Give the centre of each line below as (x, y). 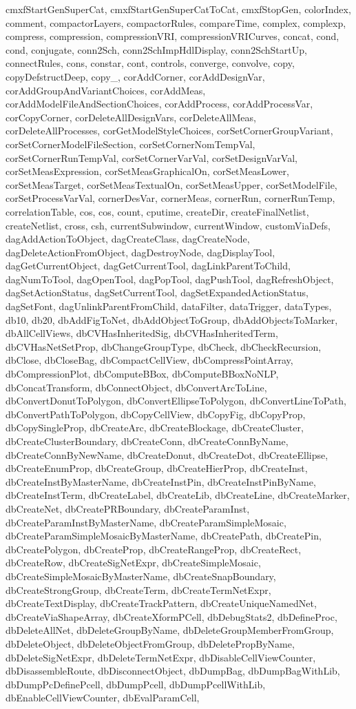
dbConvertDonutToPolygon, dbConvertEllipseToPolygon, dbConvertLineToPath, (176, 401)
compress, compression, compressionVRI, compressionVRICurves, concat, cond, (172, 36)
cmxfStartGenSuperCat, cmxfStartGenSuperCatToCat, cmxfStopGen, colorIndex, (178, 9)
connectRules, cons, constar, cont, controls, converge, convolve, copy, (150, 63)
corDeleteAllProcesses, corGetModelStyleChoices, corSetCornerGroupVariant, (169, 131)
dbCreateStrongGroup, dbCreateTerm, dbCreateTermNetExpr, (138, 589)
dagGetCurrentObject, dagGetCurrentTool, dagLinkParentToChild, (148, 266)
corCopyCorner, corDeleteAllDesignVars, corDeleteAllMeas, (131, 117)
